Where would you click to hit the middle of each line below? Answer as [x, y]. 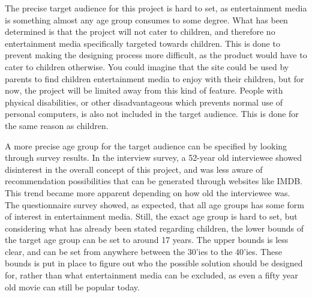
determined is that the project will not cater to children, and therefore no [140, 31]
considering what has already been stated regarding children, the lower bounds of [154, 228]
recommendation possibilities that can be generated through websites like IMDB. [154, 181]
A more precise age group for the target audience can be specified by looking [146, 145]
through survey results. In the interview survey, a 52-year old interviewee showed [153, 157]
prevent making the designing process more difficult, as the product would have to [156, 55]
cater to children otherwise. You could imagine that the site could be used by [147, 66]
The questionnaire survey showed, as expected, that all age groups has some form [154, 204]
